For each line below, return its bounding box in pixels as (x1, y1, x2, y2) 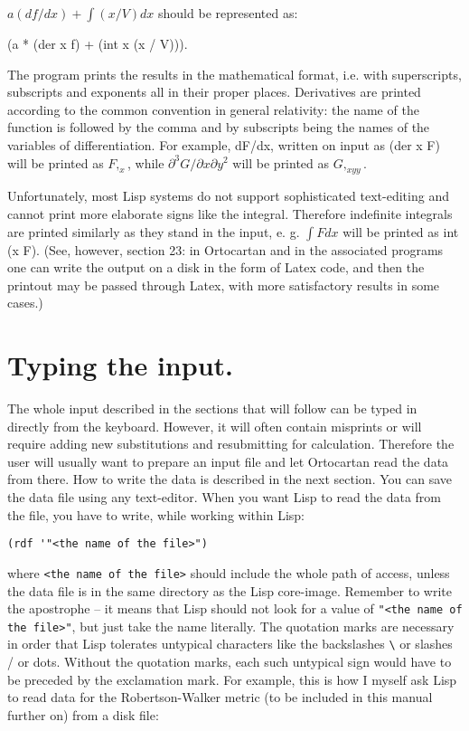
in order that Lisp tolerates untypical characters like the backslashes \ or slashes (7, 634, 453, 653)
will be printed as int (342, 222, 459, 241)
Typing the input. (7, 347, 233, 384)
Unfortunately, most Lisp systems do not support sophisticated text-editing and (7, 186, 449, 205)
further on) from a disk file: (7, 705, 159, 724)
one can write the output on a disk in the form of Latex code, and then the (7, 258, 425, 277)
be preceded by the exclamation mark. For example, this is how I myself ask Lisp (7, 669, 457, 688)
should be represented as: (158, 4, 298, 22)
